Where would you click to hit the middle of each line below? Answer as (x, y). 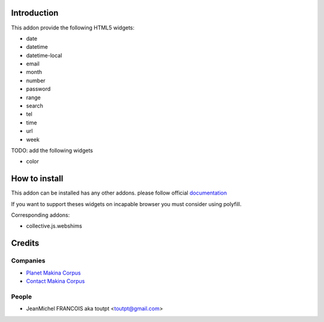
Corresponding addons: (40, 215)
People (22, 296)
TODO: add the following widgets (52, 150)
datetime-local (44, 55)
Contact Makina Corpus (55, 281)
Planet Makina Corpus (53, 273)
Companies (28, 261)
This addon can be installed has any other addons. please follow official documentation (119, 193)
